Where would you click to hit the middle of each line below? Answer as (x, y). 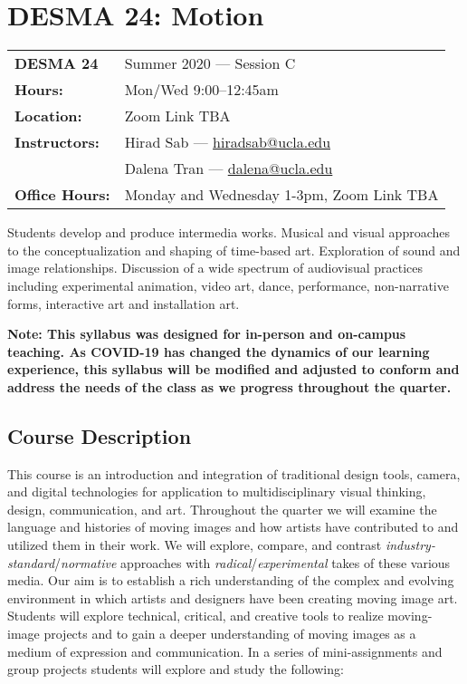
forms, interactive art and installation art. (124, 303)
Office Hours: (62, 195)
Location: (48, 116)
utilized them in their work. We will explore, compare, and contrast (195, 545)
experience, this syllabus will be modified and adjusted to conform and (233, 369)
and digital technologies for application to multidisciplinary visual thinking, (217, 491)
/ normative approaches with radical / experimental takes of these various (253, 562)
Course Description (100, 435)
